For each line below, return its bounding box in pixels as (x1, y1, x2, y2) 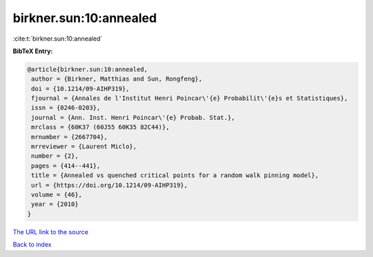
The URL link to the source (12, 227, 89, 236)
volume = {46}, (31, 191, 83, 198)
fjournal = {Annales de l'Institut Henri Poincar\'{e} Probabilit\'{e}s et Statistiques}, (31, 94, 348, 103)
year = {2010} (31, 201, 79, 208)
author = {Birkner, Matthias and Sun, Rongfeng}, (31, 75, 203, 83)
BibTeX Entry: (12, 47, 53, 55)
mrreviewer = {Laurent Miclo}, (31, 143, 137, 151)
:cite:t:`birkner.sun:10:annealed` (12, 34, 103, 43)
